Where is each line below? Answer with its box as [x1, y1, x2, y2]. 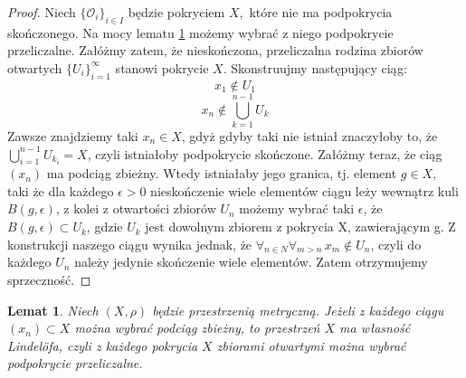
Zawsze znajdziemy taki [7, 126, 138, 145]
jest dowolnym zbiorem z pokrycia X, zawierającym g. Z [145, 217, 456, 236]
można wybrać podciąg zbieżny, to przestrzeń [74, 318, 320, 337]
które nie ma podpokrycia [249, 3, 393, 21]
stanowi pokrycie [115, 58, 209, 77]
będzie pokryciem [128, 3, 225, 21]
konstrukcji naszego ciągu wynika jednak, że [7, 234, 252, 253]
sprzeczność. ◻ [7, 270, 91, 289]
